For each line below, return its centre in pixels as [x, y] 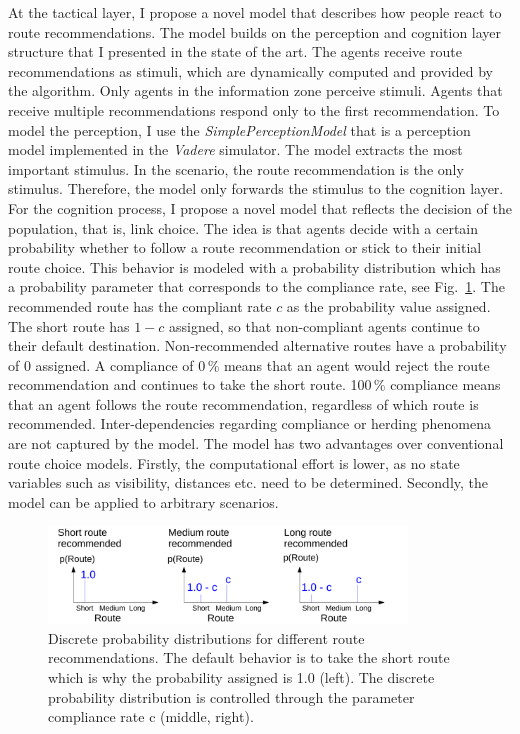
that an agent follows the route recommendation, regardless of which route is [243, 403]
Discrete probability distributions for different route [206, 637]
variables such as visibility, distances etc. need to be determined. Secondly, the [248, 482]
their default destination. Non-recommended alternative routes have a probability [257, 345]
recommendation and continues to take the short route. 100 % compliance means [254, 384]
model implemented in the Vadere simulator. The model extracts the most [235, 149]
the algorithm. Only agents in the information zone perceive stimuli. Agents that [255, 90]
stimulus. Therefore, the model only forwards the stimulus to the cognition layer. [256, 188]
